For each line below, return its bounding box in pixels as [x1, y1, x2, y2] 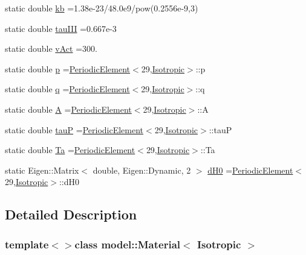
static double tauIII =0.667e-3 [5, 22, 117, 34]
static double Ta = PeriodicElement [5, 143, 135, 156]
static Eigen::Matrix [5, 163, 79, 176]
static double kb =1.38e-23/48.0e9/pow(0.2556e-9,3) [5, 2, 198, 14]
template [5, 236, 49, 251]
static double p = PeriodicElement [5, 62, 131, 75]
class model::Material [74, 236, 181, 251]
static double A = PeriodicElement [5, 102, 132, 115]
